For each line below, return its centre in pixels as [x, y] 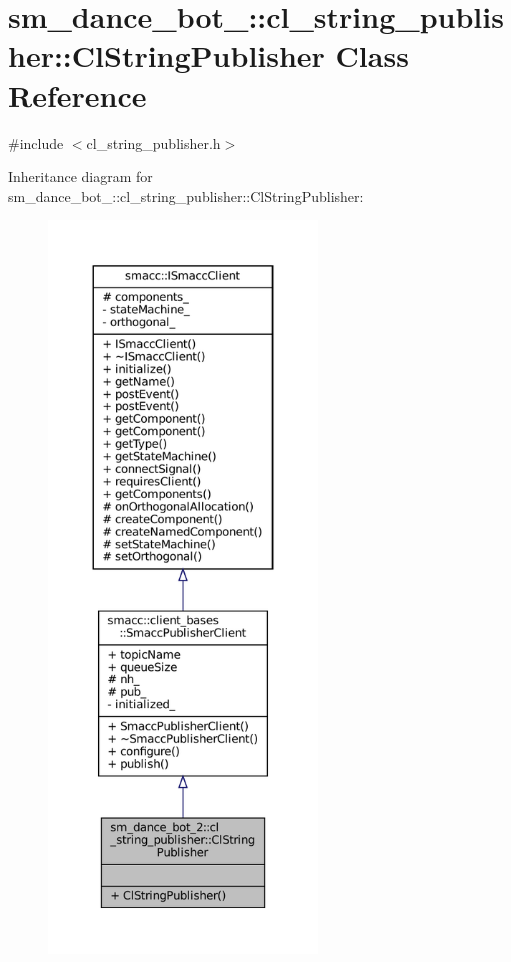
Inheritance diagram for [80, 176]
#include [36, 142]
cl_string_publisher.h [153, 142]
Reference [77, 94]
